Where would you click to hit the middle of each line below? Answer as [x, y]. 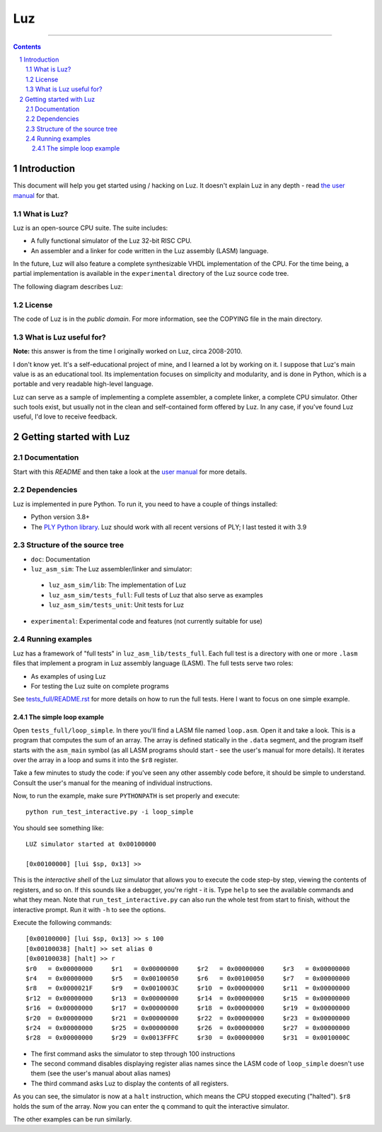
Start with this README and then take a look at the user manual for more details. [130, 472]
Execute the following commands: [63, 922]
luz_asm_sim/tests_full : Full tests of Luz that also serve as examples [156, 595]
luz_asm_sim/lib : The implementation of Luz [117, 585]
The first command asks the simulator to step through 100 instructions [133, 1054]
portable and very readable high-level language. [83, 384]
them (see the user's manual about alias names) [101, 1073]
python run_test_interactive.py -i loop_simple [110, 812]
